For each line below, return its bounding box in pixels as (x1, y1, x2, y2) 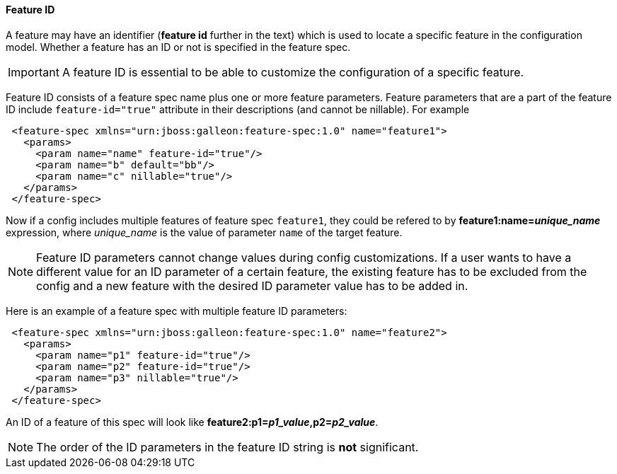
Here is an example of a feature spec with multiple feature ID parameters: (6, 304, 347, 317)
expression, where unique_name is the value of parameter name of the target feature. (6, 226, 403, 238)
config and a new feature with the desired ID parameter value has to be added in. (36, 278, 468, 293)
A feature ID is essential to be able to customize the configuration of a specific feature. (62, 64, 524, 79)
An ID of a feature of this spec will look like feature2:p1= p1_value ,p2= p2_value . (6, 415, 379, 428)
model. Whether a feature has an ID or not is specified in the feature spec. (6, 40, 351, 53)
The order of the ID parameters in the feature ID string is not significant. (36, 439, 419, 454)
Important (8, 64, 59, 79)
